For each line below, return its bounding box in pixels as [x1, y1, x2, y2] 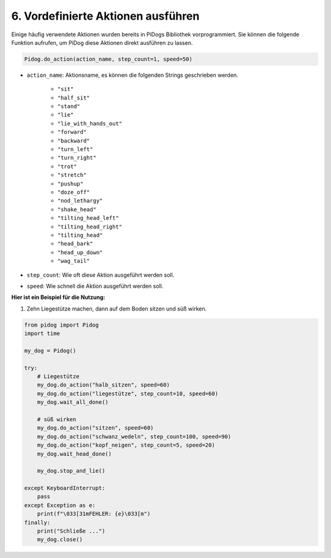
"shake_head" [57, 206, 97, 213]
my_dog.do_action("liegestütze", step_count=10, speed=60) [37, 390, 219, 397]
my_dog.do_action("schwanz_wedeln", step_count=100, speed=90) [37, 433, 232, 440]
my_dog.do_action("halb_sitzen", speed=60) [37, 381, 170, 389]
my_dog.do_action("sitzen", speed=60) [37, 424, 154, 432]
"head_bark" [57, 240, 93, 247]
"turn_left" [57, 146, 93, 153]
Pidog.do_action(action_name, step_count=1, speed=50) [24, 55, 192, 63]
